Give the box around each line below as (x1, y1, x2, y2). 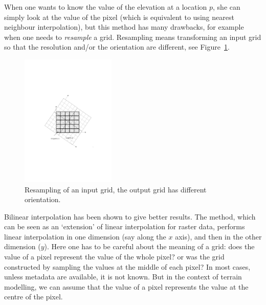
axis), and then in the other (175, 231, 262, 242)
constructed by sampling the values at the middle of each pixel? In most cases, (4, 261, 251, 272)
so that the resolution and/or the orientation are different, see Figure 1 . (4, 41, 230, 52)
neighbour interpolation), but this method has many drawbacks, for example (4, 21, 244, 32)
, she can (213, 2, 240, 12)
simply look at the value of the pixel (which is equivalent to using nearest (4, 11, 234, 22)
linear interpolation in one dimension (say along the (4, 231, 166, 242)
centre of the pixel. (4, 291, 63, 302)
